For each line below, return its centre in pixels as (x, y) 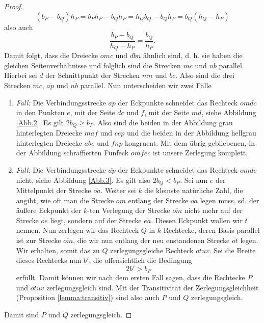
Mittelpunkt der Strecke (54, 190)
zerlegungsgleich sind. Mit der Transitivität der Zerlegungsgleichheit (153, 287)
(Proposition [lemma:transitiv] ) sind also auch (88, 297)
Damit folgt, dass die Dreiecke (51, 55)
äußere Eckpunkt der (49, 210)
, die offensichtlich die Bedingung (140, 260)
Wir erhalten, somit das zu (58, 250)
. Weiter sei (118, 190)
